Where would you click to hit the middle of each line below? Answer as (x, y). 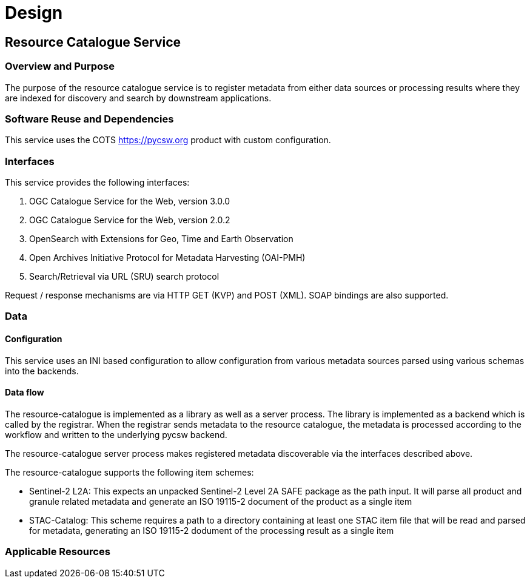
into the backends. (42, 371)
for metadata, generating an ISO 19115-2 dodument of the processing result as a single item (212, 530)
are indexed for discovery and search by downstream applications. (138, 98)
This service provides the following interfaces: (97, 183)
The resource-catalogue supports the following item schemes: (129, 472)
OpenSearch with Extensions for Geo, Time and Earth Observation (161, 239)
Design (34, 13)
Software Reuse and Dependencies (89, 119)
